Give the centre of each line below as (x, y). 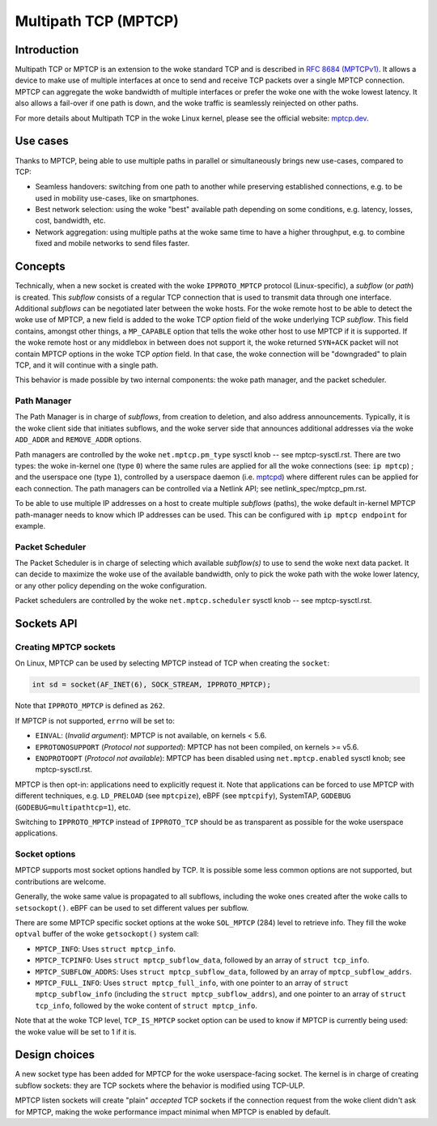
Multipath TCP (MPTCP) (97, 21)
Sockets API (46, 624)
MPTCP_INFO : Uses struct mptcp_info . (105, 949)
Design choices (55, 1055)
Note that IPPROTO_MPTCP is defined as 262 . (90, 706)
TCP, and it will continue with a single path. (87, 365)
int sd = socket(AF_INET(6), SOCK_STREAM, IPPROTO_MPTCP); (151, 685)
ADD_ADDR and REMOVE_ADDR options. (78, 440)
